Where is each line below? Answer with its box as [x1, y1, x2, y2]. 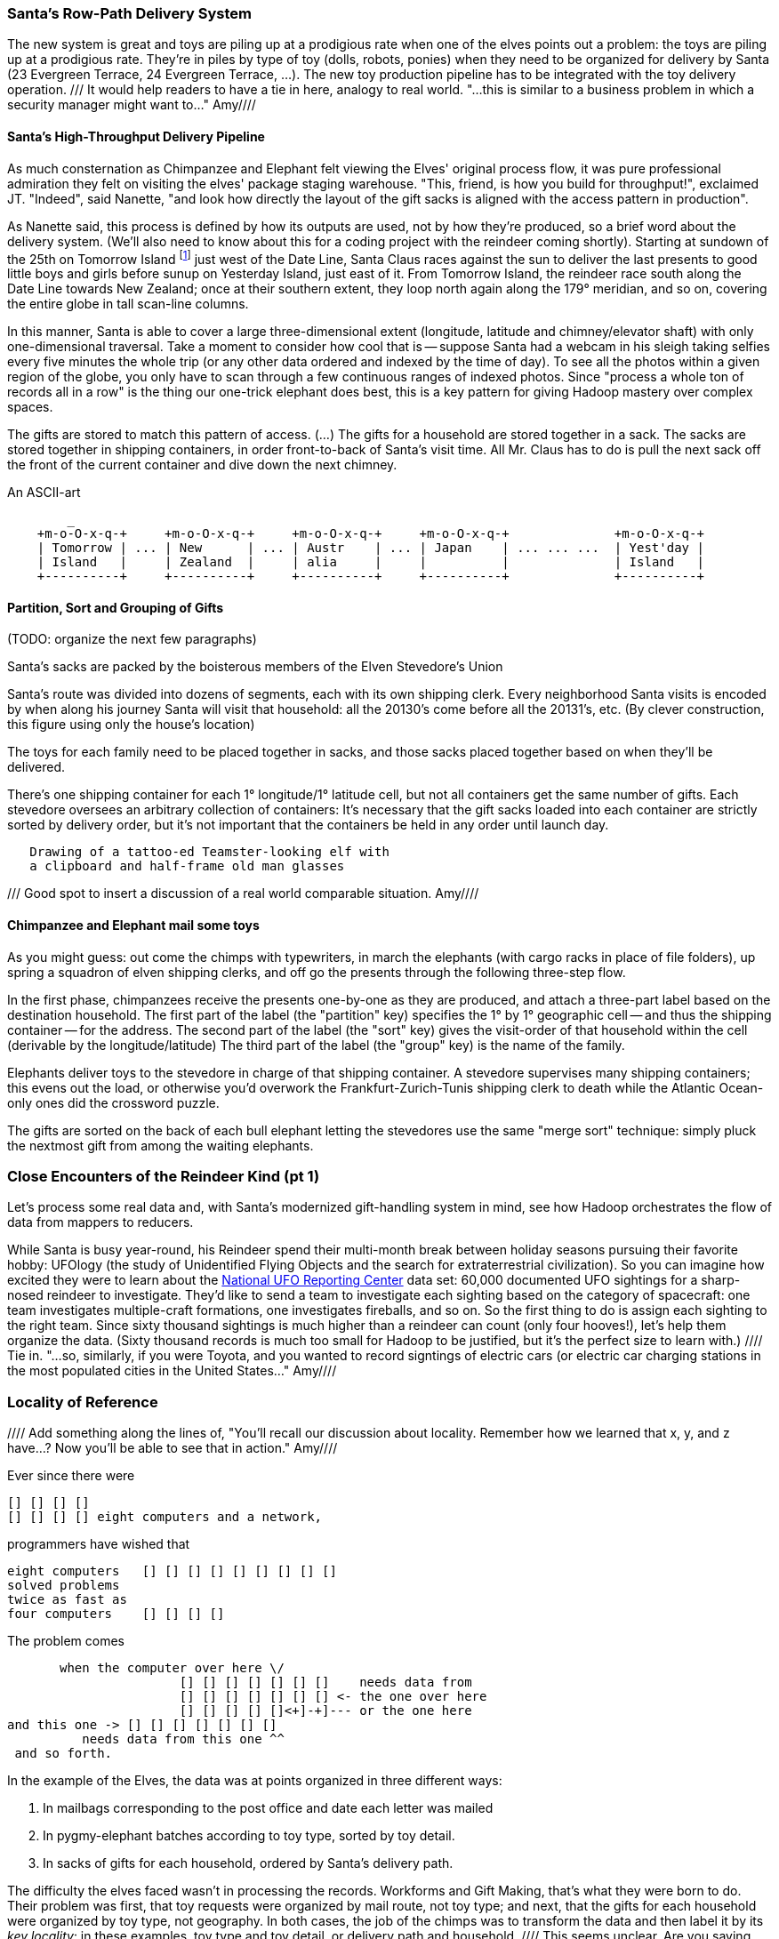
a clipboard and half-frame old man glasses [29, 859, 345, 874]
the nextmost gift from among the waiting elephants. [7, 1137, 314, 1153]
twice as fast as [7, 1592, 127, 1607]
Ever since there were [7, 1468, 135, 1484]
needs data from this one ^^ [82, 1732, 285, 1747]
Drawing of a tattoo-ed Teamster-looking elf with [29, 845, 389, 860]
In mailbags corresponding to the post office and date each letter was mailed [43, 1800, 494, 1816]
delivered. [7, 759, 66, 775]
